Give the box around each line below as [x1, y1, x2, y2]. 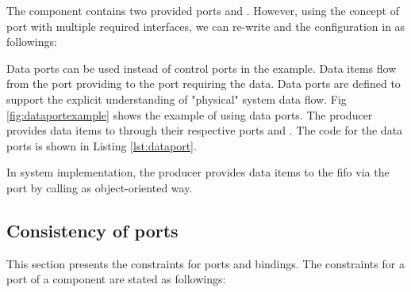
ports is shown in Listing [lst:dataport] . [6, 137, 197, 154]
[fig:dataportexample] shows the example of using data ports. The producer [6, 106, 373, 123]
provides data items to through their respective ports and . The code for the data [6, 122, 403, 138]
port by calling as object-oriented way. [6, 179, 193, 195]
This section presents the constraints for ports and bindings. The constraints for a [6, 255, 405, 271]
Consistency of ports [6, 218, 179, 242]
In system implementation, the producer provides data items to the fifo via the [6, 164, 390, 180]
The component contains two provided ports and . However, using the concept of [6, 2, 399, 18]
